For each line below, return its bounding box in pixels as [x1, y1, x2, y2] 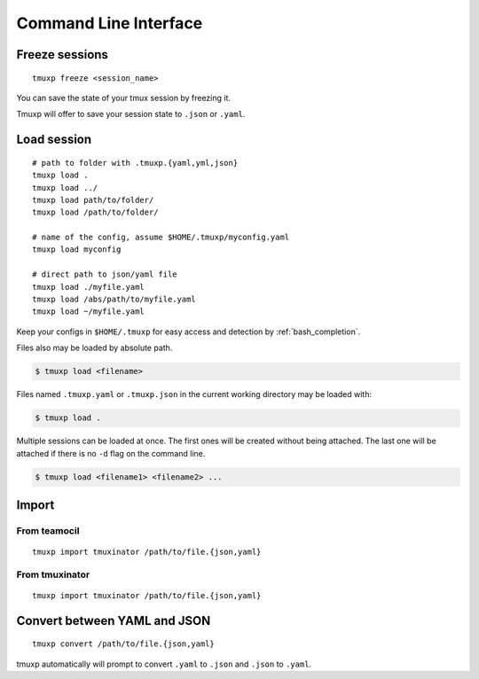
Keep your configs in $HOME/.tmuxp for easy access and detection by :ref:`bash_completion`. [16, 326, 361, 337]
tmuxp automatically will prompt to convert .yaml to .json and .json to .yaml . [16, 659, 312, 669]
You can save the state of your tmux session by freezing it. [16, 92, 231, 103]
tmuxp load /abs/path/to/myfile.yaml [32, 294, 197, 305]
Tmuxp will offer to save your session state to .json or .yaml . [16, 109, 246, 120]
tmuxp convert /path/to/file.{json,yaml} [32, 639, 215, 649]
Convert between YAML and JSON [16, 613, 211, 628]
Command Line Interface [16, 13, 203, 33]
